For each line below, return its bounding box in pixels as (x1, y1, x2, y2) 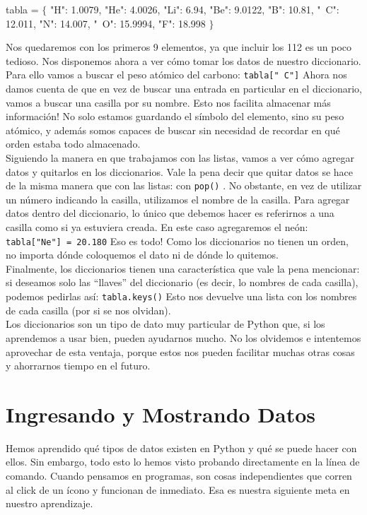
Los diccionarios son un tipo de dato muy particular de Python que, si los (6, 316, 325, 331)
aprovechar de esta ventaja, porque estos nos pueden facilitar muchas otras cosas (6, 344, 355, 359)
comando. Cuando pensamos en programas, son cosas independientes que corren (6, 468, 352, 483)
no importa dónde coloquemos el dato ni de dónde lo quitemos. (6, 247, 279, 262)
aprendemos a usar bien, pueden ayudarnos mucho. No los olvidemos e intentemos (6, 330, 361, 345)
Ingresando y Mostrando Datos (6, 399, 316, 428)
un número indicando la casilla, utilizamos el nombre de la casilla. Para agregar (6, 191, 350, 206)
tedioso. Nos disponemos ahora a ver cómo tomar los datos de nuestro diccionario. (6, 53, 361, 68)
